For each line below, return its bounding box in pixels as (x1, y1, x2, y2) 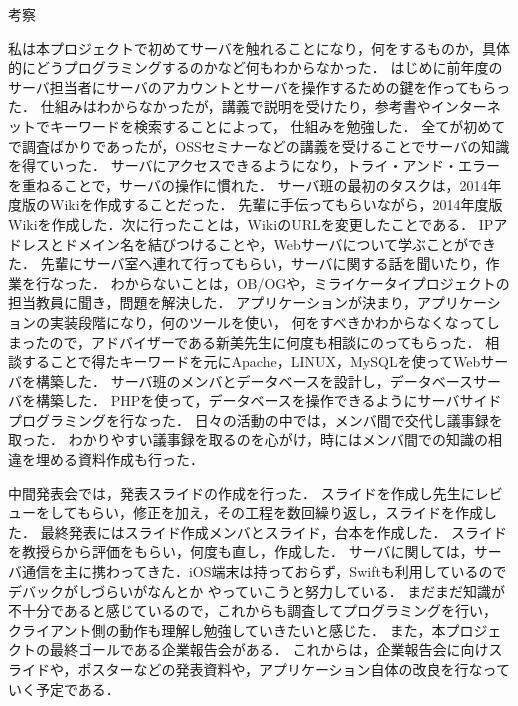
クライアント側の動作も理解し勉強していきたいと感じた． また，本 (8, 619, 446, 640)
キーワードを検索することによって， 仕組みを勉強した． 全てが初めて (49, 115, 506, 136)
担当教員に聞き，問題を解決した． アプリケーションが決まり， (8, 292, 417, 313)
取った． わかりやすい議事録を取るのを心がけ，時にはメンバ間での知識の (8, 429, 488, 450)
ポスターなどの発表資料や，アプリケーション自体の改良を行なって (77, 659, 510, 679)
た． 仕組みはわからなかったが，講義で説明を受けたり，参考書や (8, 96, 431, 117)
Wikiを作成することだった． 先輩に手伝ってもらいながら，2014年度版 (49, 194, 503, 215)
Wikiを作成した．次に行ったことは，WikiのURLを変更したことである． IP (8, 213, 494, 234)
